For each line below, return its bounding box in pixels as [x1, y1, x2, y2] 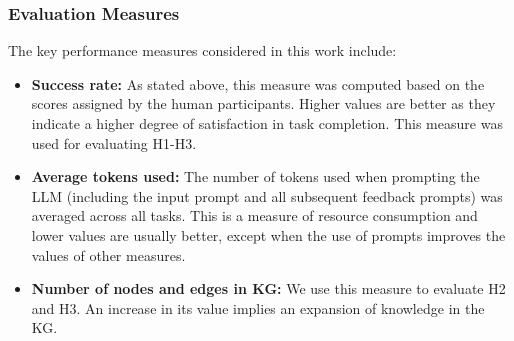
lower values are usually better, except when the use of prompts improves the [31, 224, 506, 245]
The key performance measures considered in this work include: [8, 40, 397, 61]
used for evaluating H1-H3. [31, 132, 197, 153]
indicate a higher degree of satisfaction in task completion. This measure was [31, 113, 503, 133]
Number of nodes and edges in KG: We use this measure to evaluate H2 [31, 278, 506, 299]
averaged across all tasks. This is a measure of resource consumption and [31, 205, 478, 226]
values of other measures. [31, 244, 186, 265]
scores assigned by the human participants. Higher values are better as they [31, 93, 496, 114]
